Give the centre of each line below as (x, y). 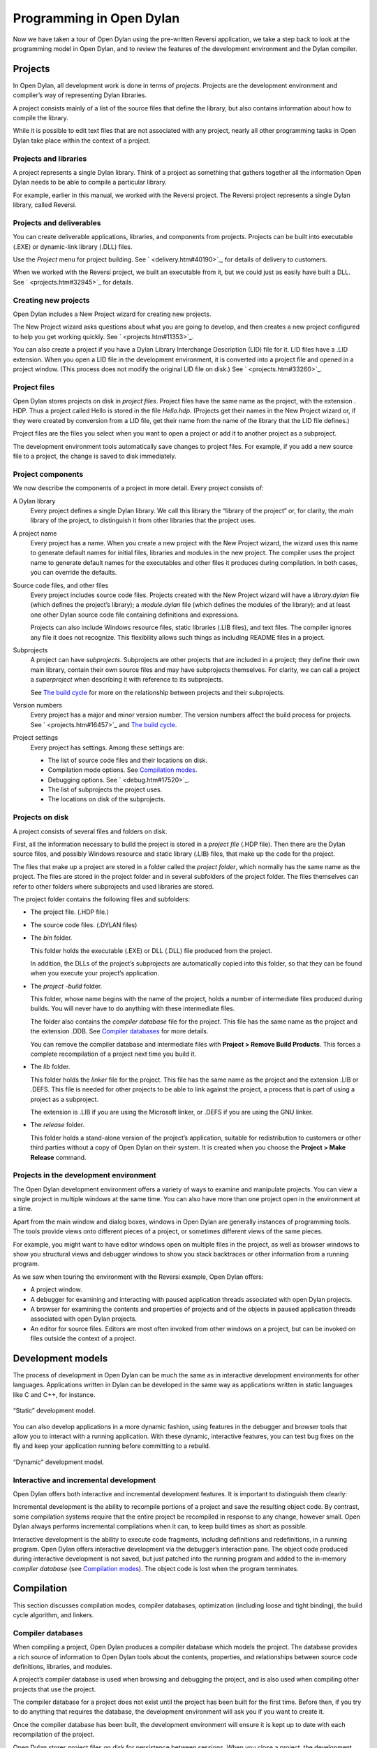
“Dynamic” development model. (59, 1462)
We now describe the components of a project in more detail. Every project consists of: (139, 488)
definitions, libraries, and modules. (62, 1666)
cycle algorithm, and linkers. (53, 1614)
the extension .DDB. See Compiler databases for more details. (119, 1031)
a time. (23, 1209)
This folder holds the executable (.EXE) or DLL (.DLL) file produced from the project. (151, 950)
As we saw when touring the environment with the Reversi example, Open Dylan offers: (138, 1277)
